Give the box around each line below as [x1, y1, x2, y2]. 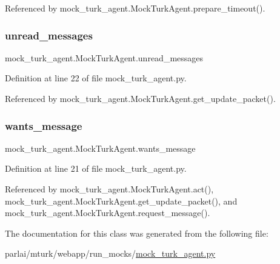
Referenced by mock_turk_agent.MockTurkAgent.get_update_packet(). [5, 92, 276, 104]
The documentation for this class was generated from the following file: [5, 226, 268, 239]
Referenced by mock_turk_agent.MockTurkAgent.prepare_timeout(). [5, 2, 265, 14]
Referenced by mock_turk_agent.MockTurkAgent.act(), [5, 183, 214, 195]
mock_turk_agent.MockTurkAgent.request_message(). [5, 206, 210, 219]
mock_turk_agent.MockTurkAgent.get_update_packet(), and [5, 194, 238, 207]
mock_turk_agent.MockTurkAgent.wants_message [5, 141, 196, 154]
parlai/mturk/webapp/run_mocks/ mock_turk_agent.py [5, 247, 216, 260]
